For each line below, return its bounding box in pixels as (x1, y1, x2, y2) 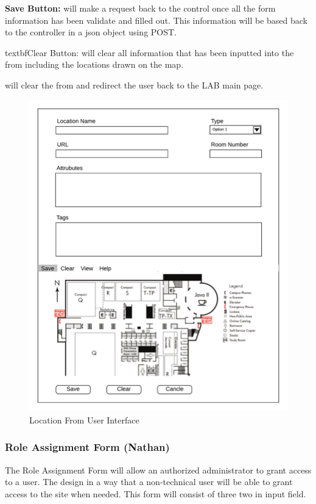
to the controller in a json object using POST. (5, 26, 177, 38)
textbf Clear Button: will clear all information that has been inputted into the (5, 46, 294, 59)
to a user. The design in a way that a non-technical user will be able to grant (5, 475, 293, 488)
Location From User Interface (29, 413, 139, 426)
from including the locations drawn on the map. (5, 58, 184, 71)
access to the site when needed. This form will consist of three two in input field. (5, 487, 306, 500)
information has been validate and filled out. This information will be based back (5, 13, 307, 26)
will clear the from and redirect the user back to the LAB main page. (5, 78, 264, 91)
